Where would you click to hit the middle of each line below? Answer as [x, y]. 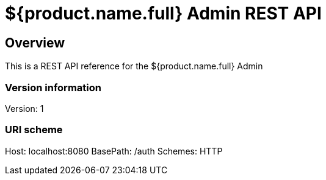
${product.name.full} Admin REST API [163, 13]
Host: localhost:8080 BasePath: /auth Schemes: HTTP [114, 151]
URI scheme [34, 130]
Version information [53, 87]
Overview [35, 43]
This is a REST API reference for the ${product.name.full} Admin [134, 66]
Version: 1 [24, 108]
